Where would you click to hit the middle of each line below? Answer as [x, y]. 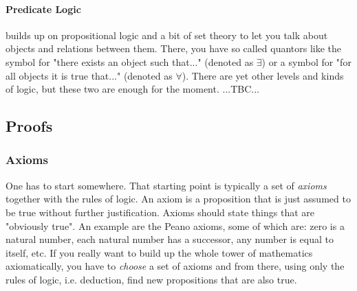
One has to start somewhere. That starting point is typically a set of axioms [166, 185]
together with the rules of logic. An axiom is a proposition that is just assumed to [178, 199]
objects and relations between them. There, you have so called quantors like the [174, 48]
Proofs [29, 126]
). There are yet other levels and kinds [263, 75]
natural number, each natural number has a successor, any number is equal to [170, 239]
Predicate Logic [43, 9]
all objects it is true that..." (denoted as [89, 75]
